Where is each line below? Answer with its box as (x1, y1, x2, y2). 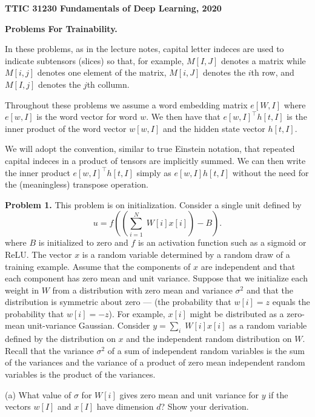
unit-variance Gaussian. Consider (27, 319, 150, 332)
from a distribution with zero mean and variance (52, 283, 233, 296)
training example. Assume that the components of (5, 260, 191, 272)
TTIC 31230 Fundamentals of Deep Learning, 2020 (5, 2, 222, 14)
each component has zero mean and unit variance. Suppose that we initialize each (5, 272, 308, 284)
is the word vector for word (36, 110, 138, 123)
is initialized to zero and (38, 236, 128, 249)
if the (268, 388, 288, 401)
